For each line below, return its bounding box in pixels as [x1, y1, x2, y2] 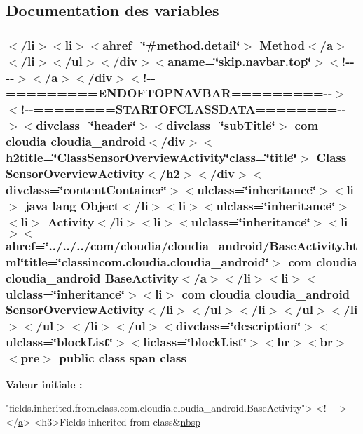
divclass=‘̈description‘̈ [175, 317, 301, 334]
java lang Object [25, 196, 120, 214]
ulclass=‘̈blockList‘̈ [6, 333, 113, 351]
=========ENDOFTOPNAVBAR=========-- [6, 84, 333, 102]
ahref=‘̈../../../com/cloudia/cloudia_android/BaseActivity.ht [6, 236, 358, 254]
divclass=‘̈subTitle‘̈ [166, 116, 275, 134]
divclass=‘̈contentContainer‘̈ [6, 181, 167, 198]
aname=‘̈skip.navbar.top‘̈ [167, 52, 312, 69]
